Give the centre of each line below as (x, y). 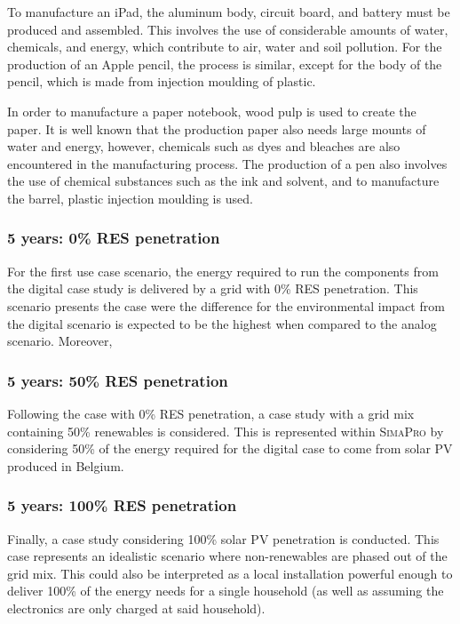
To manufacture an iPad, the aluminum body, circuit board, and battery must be (229, 12)
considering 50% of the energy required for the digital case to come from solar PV (230, 448)
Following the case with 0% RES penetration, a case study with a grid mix (211, 413)
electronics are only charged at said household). (136, 608)
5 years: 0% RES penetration (114, 238)
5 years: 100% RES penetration (122, 505)
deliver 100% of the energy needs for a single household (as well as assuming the (226, 591)
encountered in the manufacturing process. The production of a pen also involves (227, 163)
